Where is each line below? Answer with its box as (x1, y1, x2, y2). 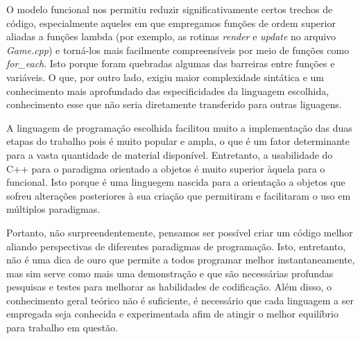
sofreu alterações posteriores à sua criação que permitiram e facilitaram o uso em (6, 188, 351, 202)
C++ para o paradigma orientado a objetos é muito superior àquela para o (6, 161, 325, 175)
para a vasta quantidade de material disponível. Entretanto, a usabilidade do (6, 147, 333, 162)
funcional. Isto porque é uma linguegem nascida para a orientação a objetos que (6, 175, 345, 189)
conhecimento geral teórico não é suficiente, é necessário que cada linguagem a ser (6, 293, 354, 307)
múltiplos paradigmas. (6, 202, 101, 216)
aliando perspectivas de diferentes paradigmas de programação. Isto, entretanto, (6, 238, 346, 253)
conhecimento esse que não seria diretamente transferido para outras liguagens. (6, 97, 342, 112)
